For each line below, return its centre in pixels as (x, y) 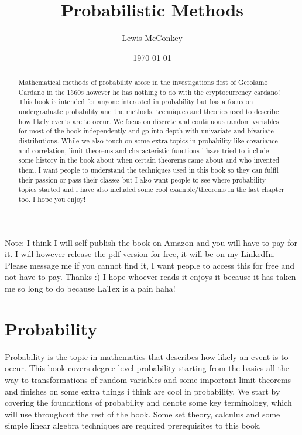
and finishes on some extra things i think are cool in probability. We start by (143, 391)
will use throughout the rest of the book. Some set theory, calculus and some (143, 414)
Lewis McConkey (152, 38)
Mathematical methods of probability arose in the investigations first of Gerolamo (143, 82)
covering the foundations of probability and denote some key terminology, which (148, 403)
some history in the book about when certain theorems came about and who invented (149, 160)
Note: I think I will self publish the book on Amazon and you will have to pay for (151, 242)
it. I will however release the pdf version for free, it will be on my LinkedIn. (140, 254)
